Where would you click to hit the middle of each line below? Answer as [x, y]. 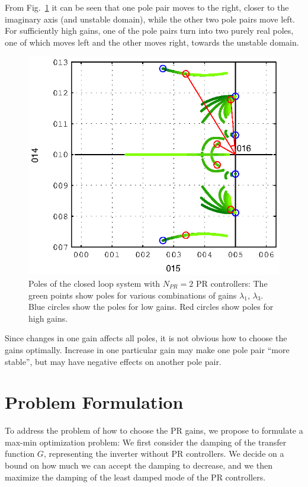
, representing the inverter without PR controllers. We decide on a [164, 454]
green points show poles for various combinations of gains [133, 295]
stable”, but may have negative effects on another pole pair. [113, 361]
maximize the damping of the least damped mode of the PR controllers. [135, 477]
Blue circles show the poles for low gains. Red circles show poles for [151, 307]
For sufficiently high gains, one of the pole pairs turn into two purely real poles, [149, 31]
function [20, 454]
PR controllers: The [232, 283]
